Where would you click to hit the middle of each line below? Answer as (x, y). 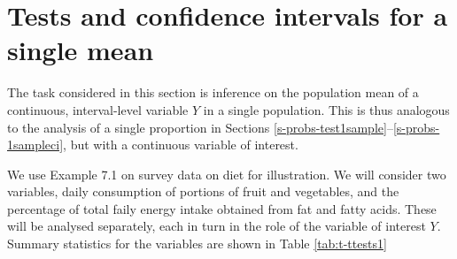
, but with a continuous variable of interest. (181, 145)
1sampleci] (35, 145)
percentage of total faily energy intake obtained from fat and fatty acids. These (222, 208)
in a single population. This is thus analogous (326, 109)
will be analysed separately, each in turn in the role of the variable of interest (217, 226)
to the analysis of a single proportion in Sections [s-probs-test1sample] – (200, 127)
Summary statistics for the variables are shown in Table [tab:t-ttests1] (197, 244)
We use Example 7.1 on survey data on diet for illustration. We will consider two (227, 174)
